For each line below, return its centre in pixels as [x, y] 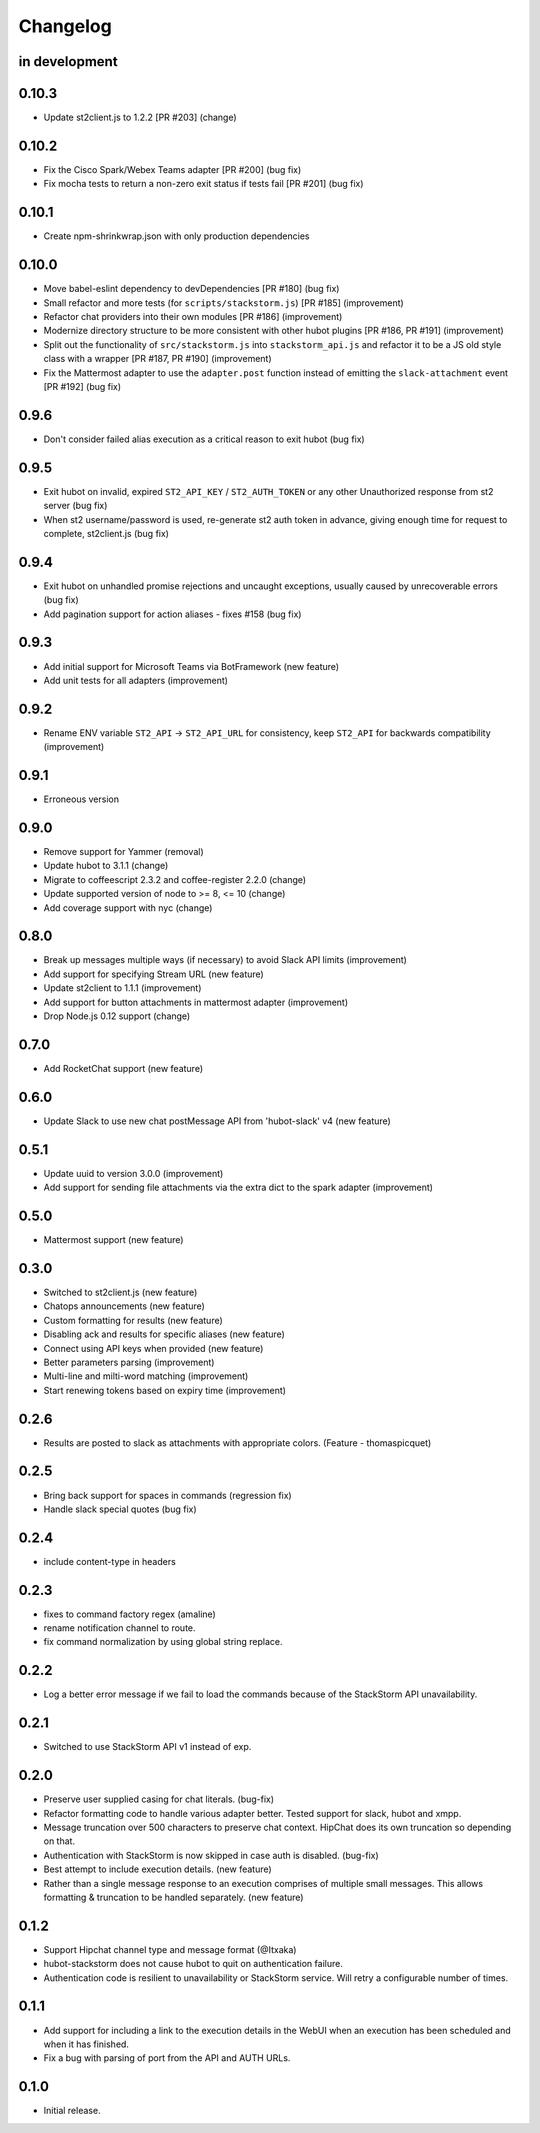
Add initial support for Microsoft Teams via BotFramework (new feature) [191, 666]
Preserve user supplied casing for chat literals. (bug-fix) [159, 1799]
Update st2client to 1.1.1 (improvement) [122, 988]
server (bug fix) [75, 506]
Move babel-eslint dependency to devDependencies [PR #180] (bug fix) [191, 289]
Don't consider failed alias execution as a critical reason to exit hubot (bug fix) [204, 439]
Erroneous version [81, 799]
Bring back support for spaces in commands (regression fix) [167, 1495]
